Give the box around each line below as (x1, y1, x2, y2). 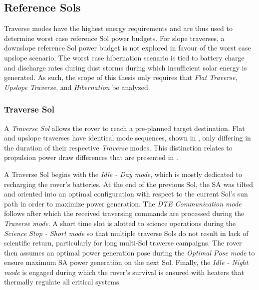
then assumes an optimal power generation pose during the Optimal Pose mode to (4, 247, 255, 257)
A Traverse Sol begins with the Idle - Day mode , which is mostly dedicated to (4, 168, 242, 179)
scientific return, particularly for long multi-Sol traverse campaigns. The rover (4, 237, 242, 248)
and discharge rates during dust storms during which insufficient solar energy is (4, 62, 247, 72)
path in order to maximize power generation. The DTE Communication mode (4, 198, 242, 208)
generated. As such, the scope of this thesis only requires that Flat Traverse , (4, 72, 238, 82)
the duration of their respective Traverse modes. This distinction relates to (4, 142, 233, 152)
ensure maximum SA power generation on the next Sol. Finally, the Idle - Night (4, 257, 249, 267)
